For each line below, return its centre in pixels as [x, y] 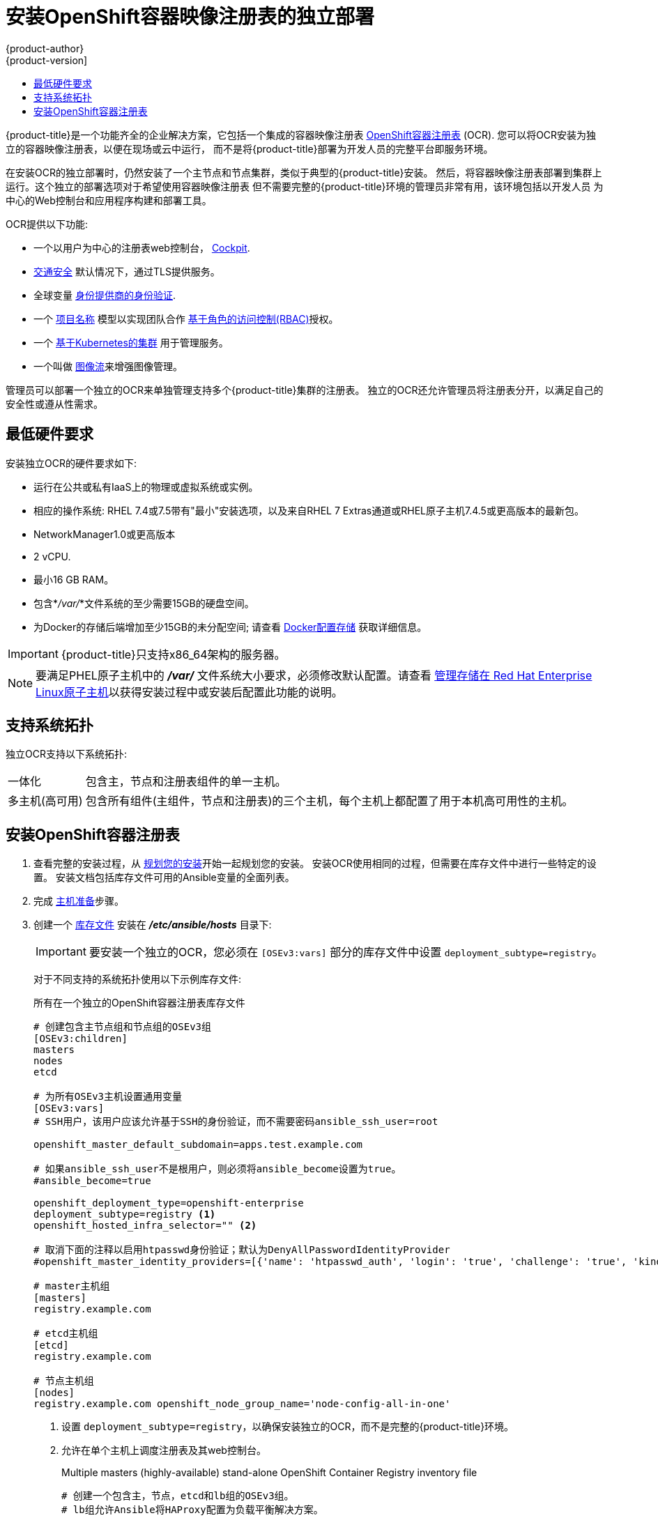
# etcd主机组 [66, 1334]
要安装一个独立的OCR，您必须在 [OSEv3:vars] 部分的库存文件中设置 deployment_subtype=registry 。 [346, 952]
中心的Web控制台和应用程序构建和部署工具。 [109, 200]
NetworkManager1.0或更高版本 [105, 534]
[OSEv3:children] [81, 1039]
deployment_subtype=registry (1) [125, 1214]
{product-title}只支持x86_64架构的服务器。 [173, 654]
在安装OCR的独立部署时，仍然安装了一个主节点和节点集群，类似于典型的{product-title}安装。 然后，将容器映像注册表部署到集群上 [304, 172]
